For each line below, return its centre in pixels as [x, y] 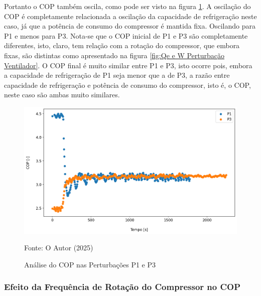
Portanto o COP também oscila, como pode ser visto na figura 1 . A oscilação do [127, 6]
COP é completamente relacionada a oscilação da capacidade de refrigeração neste [130, 16]
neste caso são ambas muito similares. [62, 95]
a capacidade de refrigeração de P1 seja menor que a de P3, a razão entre [117, 75]
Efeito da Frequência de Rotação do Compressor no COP [122, 287]
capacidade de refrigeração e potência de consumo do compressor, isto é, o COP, [127, 85]
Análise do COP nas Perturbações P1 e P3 [90, 264]
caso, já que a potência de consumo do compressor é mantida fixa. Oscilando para [130, 26]
